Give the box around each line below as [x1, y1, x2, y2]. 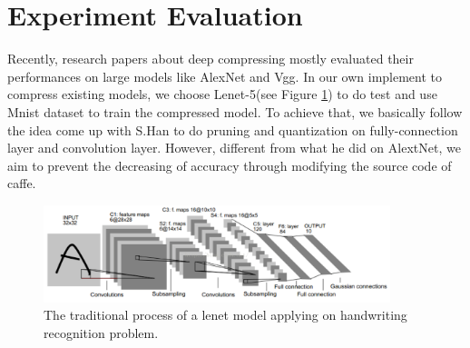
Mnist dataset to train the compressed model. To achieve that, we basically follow [7, 102, 463, 121]
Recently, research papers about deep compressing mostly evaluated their [7, 49, 414, 68]
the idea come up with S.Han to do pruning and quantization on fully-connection [7, 120, 458, 139]
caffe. [7, 174, 36, 193]
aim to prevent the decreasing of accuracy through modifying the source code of [7, 155, 452, 174]
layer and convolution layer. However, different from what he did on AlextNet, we [7, 138, 461, 157]
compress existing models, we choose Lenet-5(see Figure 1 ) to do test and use [7, 85, 437, 104]
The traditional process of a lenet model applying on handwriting [44, 305, 407, 324]
